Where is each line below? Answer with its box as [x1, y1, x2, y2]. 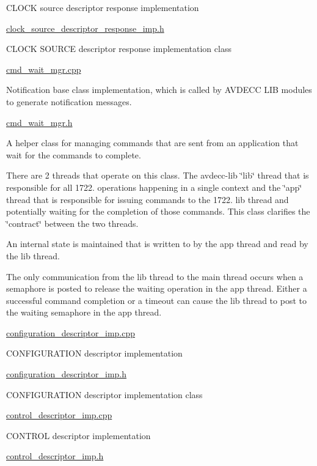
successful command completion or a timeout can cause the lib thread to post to [6, 294, 307, 306]
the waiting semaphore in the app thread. [6, 306, 162, 319]
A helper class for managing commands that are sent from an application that [6, 136, 299, 149]
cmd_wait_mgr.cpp [6, 62, 81, 75]
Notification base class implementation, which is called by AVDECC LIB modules [6, 83, 312, 96]
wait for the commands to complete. [6, 148, 141, 161]
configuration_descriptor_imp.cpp [6, 326, 136, 339]
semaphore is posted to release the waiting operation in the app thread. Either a [6, 282, 307, 295]
